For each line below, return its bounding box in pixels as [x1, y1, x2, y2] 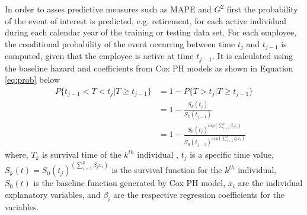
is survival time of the [42, 148, 121, 161]
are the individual [238, 177, 303, 189]
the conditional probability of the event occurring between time [5, 37, 235, 50]
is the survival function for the [111, 164, 222, 176]
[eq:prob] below [5, 73, 60, 86]
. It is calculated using [212, 50, 293, 62]
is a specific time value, [190, 148, 274, 161]
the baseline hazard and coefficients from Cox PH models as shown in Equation [5, 61, 293, 74]
